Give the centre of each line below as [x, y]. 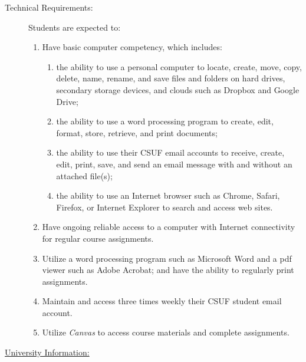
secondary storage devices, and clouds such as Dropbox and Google [178, 89]
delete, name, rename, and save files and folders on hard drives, [171, 78]
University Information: [47, 352]
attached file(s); [84, 175]
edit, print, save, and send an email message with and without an [174, 164]
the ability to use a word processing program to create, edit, [165, 121]
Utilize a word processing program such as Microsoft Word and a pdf [167, 258]
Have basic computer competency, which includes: [132, 47]
